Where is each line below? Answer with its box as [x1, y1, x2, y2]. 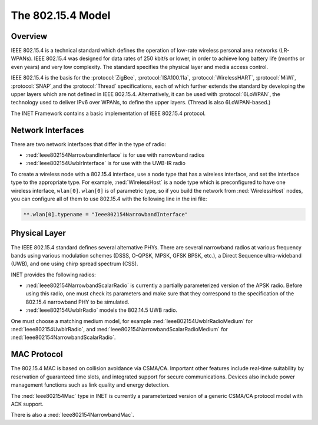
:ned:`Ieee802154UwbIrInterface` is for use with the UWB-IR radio [25, 160, 185, 167]
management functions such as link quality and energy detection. [11, 381, 170, 388]
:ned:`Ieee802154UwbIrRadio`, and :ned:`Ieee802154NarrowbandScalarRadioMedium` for [11, 326, 228, 333]
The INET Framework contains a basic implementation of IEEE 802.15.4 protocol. [11, 110, 206, 117]
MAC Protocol [11, 350, 63, 360]
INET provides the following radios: [11, 271, 97, 278]
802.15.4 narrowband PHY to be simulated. [25, 298, 130, 305]
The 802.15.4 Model [11, 9, 111, 22]
